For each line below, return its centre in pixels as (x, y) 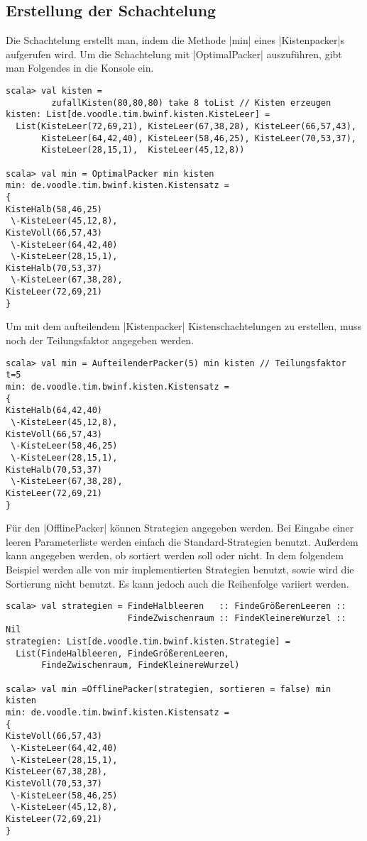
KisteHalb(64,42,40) (54, 411)
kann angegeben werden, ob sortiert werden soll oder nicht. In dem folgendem (175, 555)
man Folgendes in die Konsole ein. (80, 68)
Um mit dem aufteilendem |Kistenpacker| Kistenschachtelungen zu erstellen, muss (183, 326)
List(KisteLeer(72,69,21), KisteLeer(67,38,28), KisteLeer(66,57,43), (186, 126)
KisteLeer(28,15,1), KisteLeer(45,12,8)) (143, 150)
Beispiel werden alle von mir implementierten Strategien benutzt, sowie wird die (180, 569)
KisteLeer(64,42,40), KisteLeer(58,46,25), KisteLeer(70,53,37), (199, 138)
